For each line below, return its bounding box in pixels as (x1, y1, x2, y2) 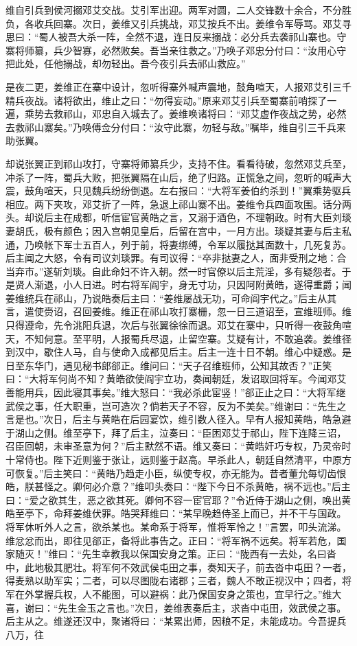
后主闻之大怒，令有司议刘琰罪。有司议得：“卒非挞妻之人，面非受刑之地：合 (5, 251, 347, 265)
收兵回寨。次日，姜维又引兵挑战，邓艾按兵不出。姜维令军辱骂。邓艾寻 (34, 16, 352, 30)
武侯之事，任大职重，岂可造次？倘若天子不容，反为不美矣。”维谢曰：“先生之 (5, 398, 347, 413)
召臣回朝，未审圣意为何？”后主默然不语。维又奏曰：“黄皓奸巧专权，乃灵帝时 (5, 439, 352, 453)
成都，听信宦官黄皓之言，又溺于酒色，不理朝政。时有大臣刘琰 (72, 210, 352, 224)
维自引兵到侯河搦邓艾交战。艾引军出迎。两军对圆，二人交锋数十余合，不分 (5, 3, 342, 16)
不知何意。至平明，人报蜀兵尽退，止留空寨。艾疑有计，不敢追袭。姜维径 (24, 331, 352, 345)
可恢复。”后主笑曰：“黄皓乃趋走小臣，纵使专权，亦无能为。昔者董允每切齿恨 (5, 465, 347, 480)
